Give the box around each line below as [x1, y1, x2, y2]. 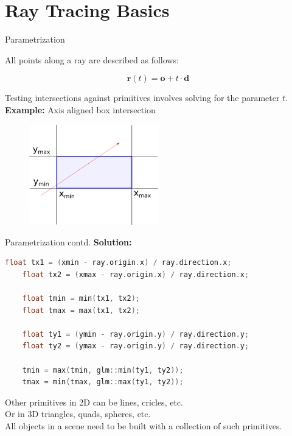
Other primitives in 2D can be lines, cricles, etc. [5, 395, 183, 408]
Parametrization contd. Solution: [5, 235, 132, 248]
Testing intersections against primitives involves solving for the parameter [5, 91, 280, 104]
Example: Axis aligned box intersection [5, 103, 156, 116]
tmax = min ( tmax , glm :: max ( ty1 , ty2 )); [22, 378, 184, 387]
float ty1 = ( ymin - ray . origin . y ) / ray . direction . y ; [22, 329, 249, 339]
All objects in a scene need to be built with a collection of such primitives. [5, 419, 282, 432]
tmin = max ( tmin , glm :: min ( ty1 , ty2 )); [22, 365, 184, 374]
